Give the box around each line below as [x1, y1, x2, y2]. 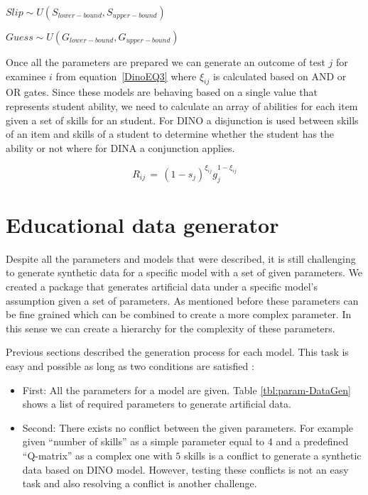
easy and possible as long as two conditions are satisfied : [6, 358, 254, 373]
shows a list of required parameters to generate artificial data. [22, 396, 291, 411]
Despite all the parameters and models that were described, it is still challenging [6, 251, 356, 266]
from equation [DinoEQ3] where [55, 68, 197, 83]
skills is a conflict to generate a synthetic [183, 447, 362, 462]
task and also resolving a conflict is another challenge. [22, 476, 257, 491]
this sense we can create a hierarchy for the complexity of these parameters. [6, 320, 335, 335]
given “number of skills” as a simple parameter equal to [22, 434, 265, 449]
